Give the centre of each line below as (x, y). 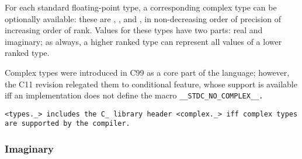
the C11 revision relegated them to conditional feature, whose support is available (151, 84)
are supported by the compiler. (67, 124)
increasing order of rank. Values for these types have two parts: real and (134, 30)
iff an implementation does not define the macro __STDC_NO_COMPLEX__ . (134, 95)
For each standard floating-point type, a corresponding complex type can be (141, 7)
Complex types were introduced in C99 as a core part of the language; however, (147, 72)
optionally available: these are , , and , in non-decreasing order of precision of (143, 18)
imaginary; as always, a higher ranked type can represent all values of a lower (143, 41)
